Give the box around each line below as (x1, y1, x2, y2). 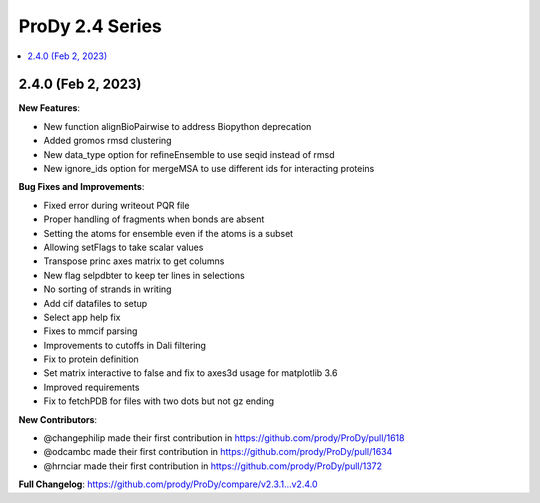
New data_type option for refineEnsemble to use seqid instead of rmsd (43, 148, 335, 160)
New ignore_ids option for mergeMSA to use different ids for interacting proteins (43, 163, 375, 175)
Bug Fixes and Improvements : (18, 181, 145, 193)
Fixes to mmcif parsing (43, 325, 138, 337)
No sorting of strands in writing (43, 283, 172, 295)
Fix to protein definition (43, 353, 139, 365)
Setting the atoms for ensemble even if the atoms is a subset (43, 227, 294, 239)
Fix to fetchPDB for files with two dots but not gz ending (43, 395, 275, 407)
